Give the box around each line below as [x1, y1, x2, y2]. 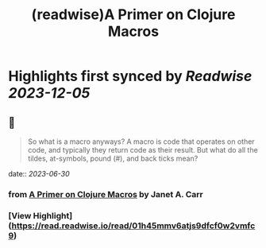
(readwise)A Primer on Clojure [31, 6, 236, 24]
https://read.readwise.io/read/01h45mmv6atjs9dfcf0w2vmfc [11, 220, 256, 231]
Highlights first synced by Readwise [8, 68, 253, 85]
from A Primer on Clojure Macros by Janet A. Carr [8, 188, 204, 200]
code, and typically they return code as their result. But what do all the [27, 145, 258, 154]
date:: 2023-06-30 [8, 169, 70, 178]
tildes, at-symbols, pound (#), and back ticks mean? [27, 153, 199, 163]
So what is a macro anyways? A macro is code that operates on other [27, 137, 256, 146]
